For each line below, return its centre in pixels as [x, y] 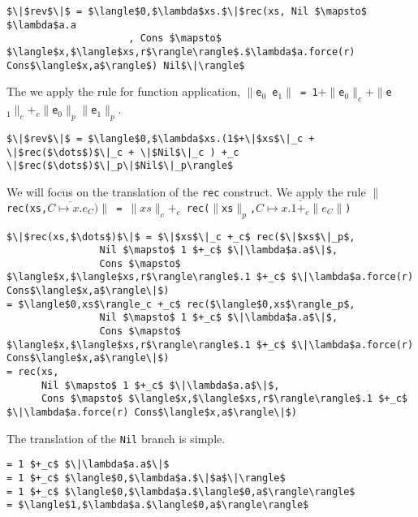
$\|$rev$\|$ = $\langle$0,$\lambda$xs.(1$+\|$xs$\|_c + [161, 138]
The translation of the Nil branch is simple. [116, 438]
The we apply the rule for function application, [123, 91]
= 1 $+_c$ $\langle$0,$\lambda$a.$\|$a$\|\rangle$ [146, 478]
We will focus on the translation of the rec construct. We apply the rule [186, 191]
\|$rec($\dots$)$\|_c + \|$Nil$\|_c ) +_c [123, 152]
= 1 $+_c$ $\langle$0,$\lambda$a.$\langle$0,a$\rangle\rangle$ [181, 491]
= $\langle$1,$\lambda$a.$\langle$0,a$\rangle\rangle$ [158, 505]
